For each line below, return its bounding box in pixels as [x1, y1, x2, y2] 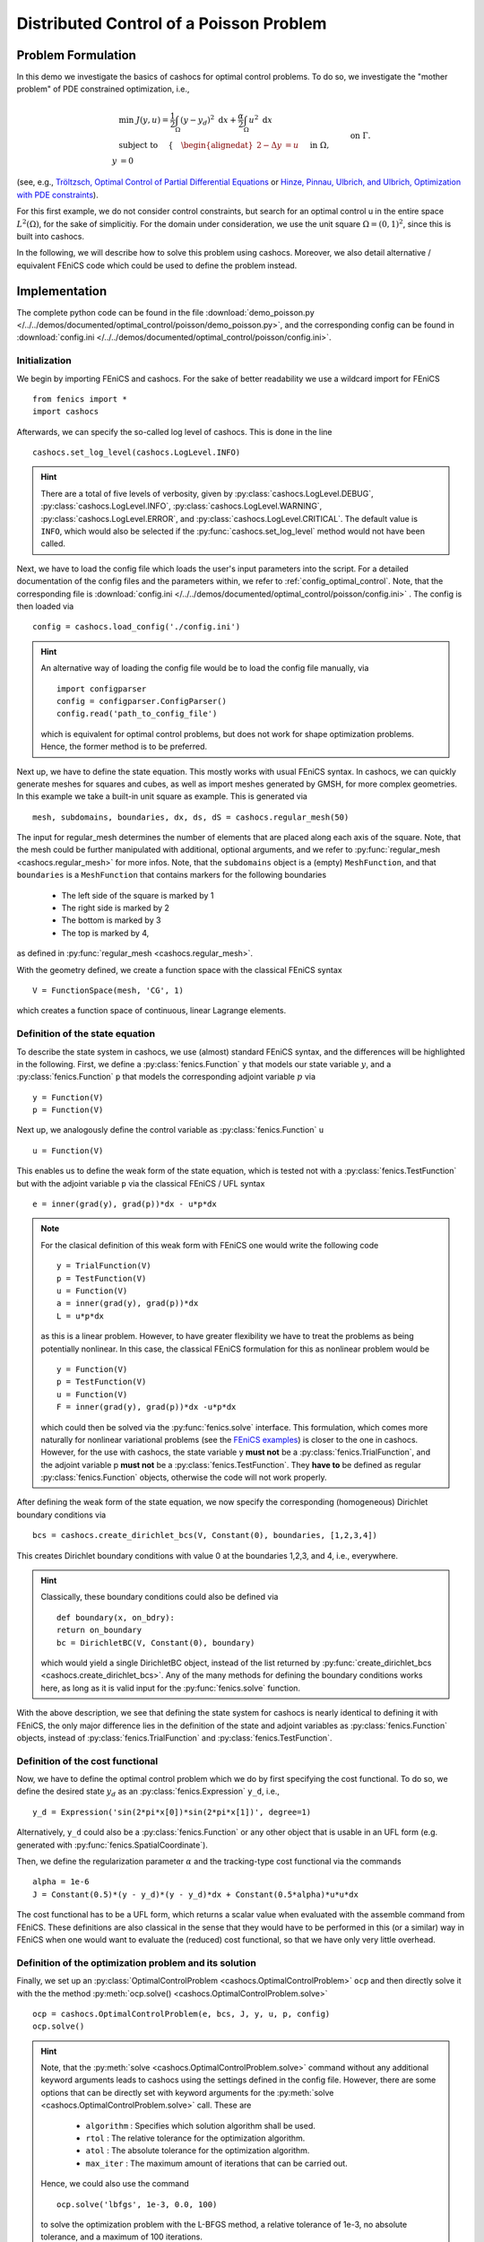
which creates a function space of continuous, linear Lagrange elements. [16, 1005, 287, 1016]
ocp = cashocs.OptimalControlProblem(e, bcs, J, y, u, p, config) [32, 2009, 331, 2019]
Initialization [16, 354, 72, 367]
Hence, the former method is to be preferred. [40, 741, 208, 752]
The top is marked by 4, [61, 927, 150, 938]
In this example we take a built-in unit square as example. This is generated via [16, 791, 308, 802]
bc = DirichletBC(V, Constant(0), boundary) [56, 1638, 255, 1647]
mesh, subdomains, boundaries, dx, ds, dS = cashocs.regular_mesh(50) [32, 812, 350, 822]
